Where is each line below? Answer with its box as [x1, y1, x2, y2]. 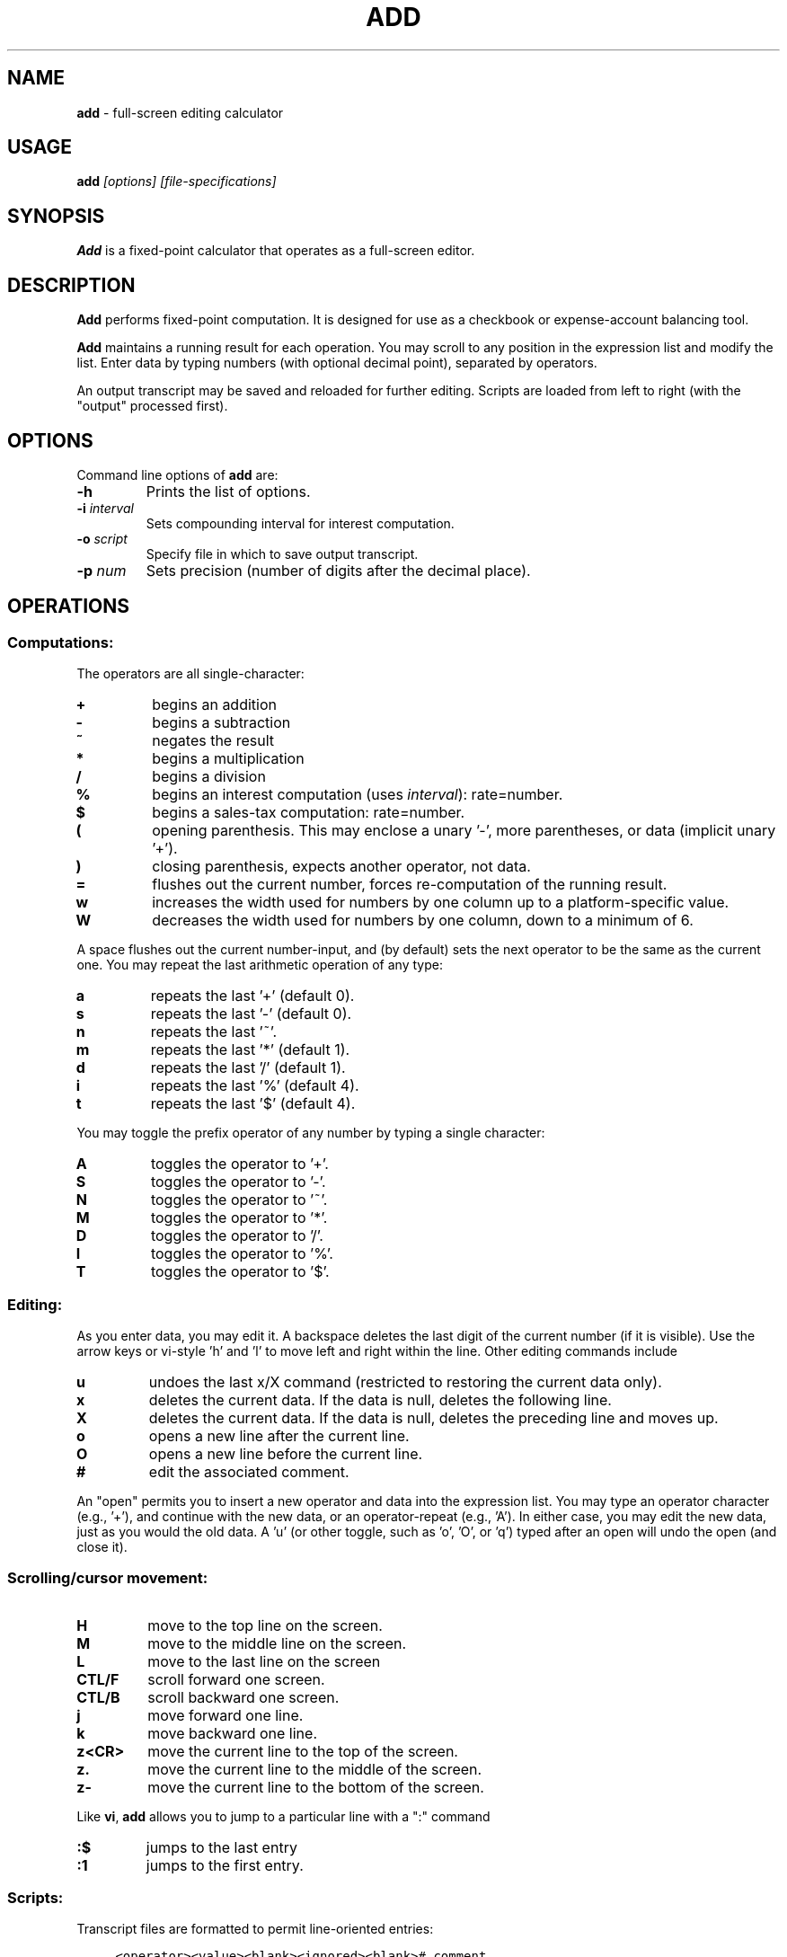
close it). [76, 1538, 128, 1554]
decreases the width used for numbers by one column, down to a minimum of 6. [152, 911, 694, 930]
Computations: [7, 633, 114, 651]
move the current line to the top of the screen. [147, 1741, 458, 1760]
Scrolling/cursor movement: [7, 1569, 208, 1588]
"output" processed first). [76, 398, 228, 414]
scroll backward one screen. [147, 1687, 340, 1706]
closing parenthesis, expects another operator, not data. [152, 857, 531, 876]
